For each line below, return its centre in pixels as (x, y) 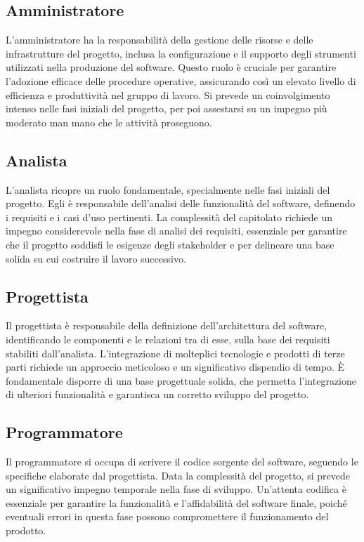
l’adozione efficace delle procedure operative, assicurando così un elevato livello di (181, 80)
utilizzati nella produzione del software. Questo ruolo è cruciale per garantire (171, 67)
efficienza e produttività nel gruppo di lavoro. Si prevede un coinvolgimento (168, 94)
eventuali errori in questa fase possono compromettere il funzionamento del (167, 516)
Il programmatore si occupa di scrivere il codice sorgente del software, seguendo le (182, 462)
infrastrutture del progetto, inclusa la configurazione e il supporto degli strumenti (181, 53)
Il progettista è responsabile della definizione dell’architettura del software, (167, 325)
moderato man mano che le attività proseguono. (109, 122)
